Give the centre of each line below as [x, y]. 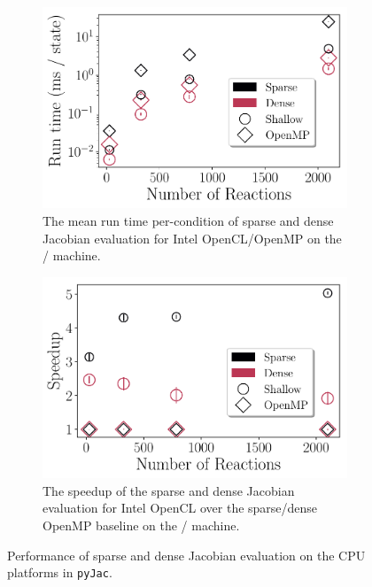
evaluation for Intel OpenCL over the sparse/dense [180, 508]
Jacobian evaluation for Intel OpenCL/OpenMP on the [192, 238]
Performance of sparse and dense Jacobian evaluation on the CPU [186, 555]
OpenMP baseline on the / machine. [141, 525]
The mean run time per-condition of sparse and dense [188, 220]
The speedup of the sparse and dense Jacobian [169, 490]
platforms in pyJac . [60, 572]
